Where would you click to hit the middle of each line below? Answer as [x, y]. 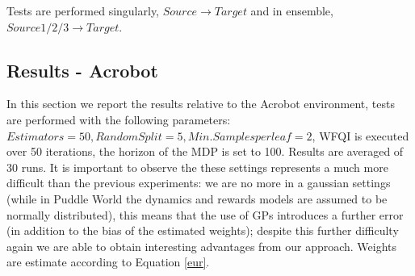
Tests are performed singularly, [83, 10]
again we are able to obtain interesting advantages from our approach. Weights [202, 246]
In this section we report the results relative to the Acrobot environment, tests [201, 104]
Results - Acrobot [82, 70]
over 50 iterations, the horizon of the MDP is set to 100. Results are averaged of [205, 151]
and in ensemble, [292, 10]
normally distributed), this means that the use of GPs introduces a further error [205, 214]
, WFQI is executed [361, 135]
